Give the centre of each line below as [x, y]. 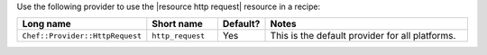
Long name [46, 24]
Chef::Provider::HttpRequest [82, 36]
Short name [177, 24]
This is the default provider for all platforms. [363, 36]
